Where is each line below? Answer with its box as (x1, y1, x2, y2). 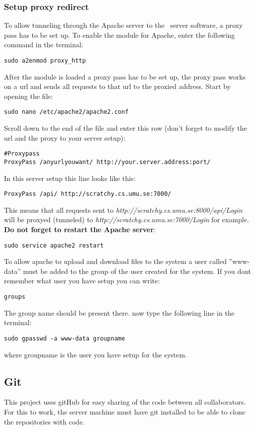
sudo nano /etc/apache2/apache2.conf (4, 108, 129, 116)
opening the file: (4, 90, 53, 101)
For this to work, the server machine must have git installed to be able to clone (4, 406, 246, 417)
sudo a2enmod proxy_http (4, 57, 86, 64)
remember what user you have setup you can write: (4, 275, 160, 286)
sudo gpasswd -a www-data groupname (4, 335, 125, 342)
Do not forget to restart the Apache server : (4, 224, 156, 235)
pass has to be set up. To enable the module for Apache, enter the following (4, 29, 235, 40)
